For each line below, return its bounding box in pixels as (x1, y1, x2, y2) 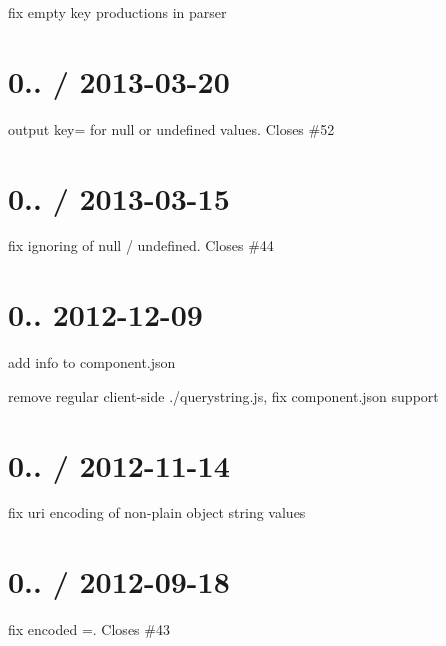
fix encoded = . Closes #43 (8, 619, 170, 640)
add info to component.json (8, 352, 176, 373)
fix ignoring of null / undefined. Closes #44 (8, 235, 274, 256)
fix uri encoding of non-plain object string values (8, 502, 306, 523)
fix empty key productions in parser (8, 2, 227, 22)
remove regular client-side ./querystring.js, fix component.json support (8, 385, 439, 406)
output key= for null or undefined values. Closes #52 (8, 118, 335, 139)
